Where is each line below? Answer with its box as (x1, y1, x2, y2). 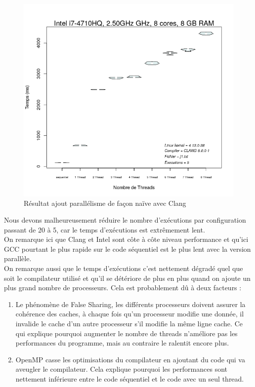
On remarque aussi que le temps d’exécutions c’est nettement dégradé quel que (4, 263, 243, 273)
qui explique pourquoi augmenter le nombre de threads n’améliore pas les (15, 328, 238, 338)
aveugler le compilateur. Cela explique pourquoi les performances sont (15, 364, 227, 374)
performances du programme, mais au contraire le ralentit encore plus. (15, 338, 229, 348)
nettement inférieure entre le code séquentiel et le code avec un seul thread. (15, 373, 244, 384)
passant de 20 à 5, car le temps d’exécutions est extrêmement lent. (4, 224, 205, 234)
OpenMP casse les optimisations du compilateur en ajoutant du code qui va (15, 354, 245, 364)
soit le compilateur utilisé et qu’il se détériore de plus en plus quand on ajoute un (4, 272, 251, 283)
